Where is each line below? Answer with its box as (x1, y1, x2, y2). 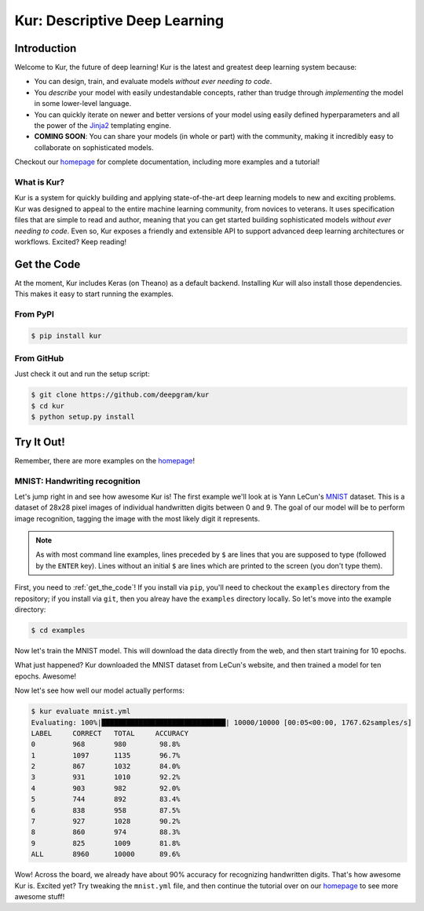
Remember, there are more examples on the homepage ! (14, 455, 196, 465)
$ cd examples (31, 625, 86, 635)
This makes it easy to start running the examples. (14, 289, 174, 298)
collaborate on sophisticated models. (34, 142, 154, 152)
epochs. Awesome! (14, 671, 77, 681)
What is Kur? (14, 177, 65, 188)
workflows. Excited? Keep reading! (14, 236, 127, 247)
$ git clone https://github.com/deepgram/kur (31, 390, 210, 400)
